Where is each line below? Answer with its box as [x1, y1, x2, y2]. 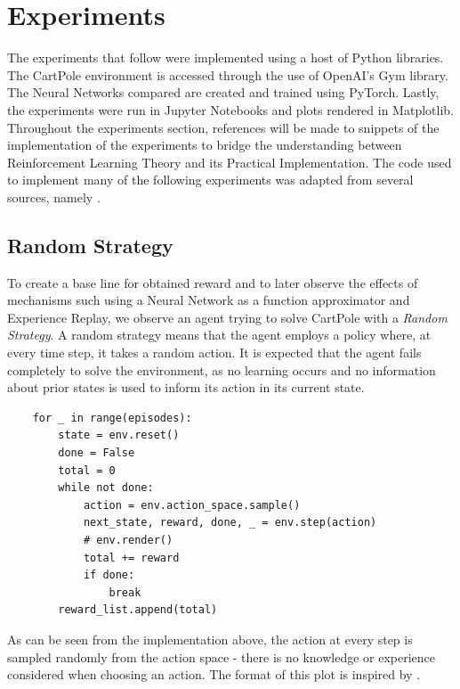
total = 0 [58, 463, 116, 477]
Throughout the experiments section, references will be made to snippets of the [7, 118, 440, 136]
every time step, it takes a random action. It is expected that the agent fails [7, 343, 422, 362]
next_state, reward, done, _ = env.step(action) [83, 516, 377, 529]
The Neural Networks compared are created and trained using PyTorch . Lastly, [7, 83, 440, 102]
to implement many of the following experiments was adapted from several [7, 170, 414, 189]
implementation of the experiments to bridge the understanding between [7, 135, 402, 154]
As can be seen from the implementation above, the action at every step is [7, 629, 413, 648]
